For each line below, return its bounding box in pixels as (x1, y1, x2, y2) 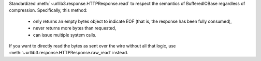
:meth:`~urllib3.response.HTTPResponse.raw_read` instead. (9, 50, 128, 56)
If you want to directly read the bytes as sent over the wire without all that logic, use (9, 43, 176, 48)
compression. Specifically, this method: (9, 7, 87, 13)
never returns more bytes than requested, (33, 25, 116, 31)
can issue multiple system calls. (33, 32, 97, 38)
